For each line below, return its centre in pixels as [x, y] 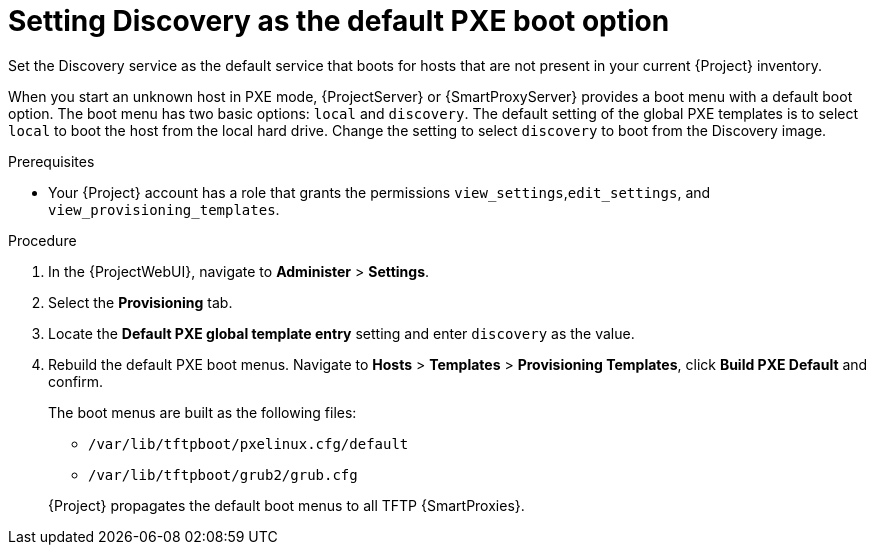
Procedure [42, 240]
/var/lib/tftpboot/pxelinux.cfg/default [248, 443]
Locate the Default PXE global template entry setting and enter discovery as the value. [341, 333]
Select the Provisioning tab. [140, 302]
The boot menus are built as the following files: [202, 412]
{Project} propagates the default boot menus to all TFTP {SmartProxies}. [286, 505]
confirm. [76, 381]
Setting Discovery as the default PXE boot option [339, 21]
